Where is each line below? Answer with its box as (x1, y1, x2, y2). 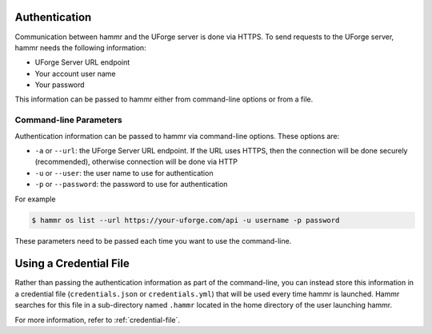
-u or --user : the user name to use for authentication (34, 168, 214, 177)
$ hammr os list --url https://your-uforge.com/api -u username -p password (31, 216, 340, 225)
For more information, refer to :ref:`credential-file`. (14, 315, 180, 324)
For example (14, 194, 56, 204)
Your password (34, 80, 85, 89)
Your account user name (34, 69, 116, 78)
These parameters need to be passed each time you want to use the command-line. (14, 236, 292, 245)
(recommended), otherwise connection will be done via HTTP (34, 157, 238, 167)
